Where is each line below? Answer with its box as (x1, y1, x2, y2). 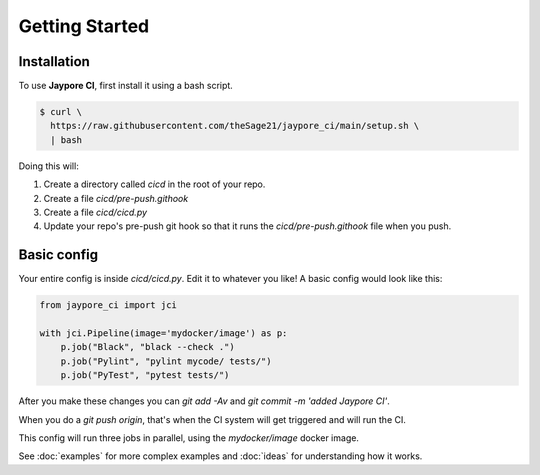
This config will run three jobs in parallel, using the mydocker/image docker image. (18, 431, 360, 444)
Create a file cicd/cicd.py (43, 206, 148, 218)
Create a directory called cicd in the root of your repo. (43, 178, 266, 190)
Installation (18, 53, 90, 70)
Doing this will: (18, 160, 79, 172)
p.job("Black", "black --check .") (60, 341, 235, 353)
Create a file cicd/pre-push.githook (43, 192, 189, 204)
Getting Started (18, 15, 150, 37)
